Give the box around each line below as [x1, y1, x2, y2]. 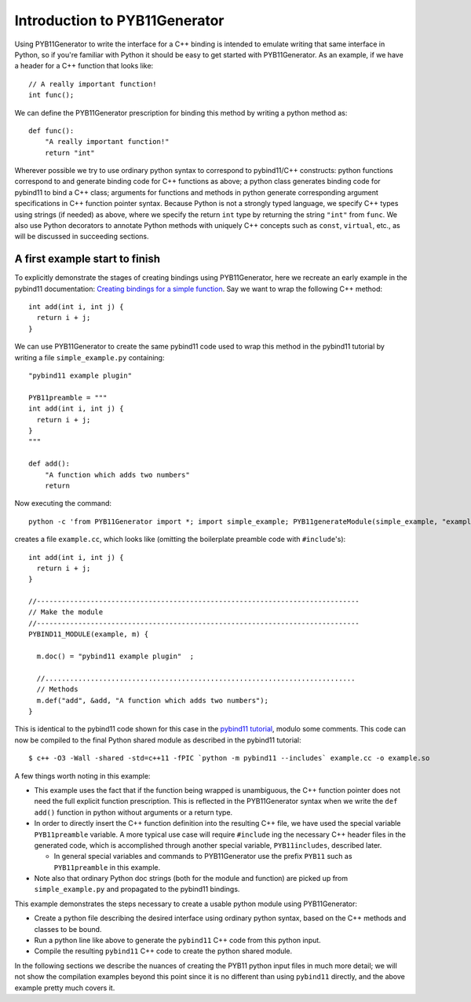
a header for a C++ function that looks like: [14, 61, 154, 71]
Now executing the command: [14, 499, 112, 508]
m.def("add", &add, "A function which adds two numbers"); [36, 696, 268, 705]
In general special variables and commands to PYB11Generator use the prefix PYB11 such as [53, 852, 352, 861]
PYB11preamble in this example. [53, 862, 161, 872]
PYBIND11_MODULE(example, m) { [28, 630, 149, 639]
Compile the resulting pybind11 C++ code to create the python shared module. [34, 946, 293, 956]
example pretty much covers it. [14, 983, 115, 993]
